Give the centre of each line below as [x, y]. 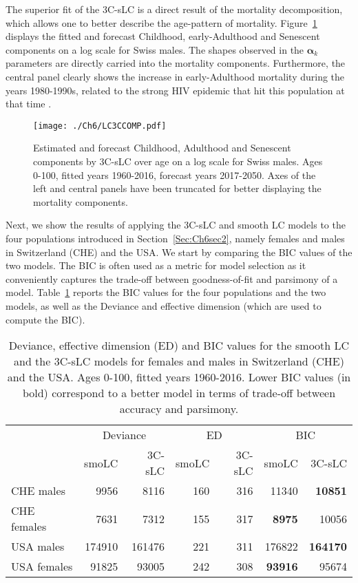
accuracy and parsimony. [179, 409]
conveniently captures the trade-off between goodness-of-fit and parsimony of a [172, 278]
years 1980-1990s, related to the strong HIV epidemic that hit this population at [175, 90]
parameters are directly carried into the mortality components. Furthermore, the [176, 63]
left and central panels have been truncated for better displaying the [177, 188]
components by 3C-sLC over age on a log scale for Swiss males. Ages [178, 161]
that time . [29, 104]
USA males [38, 547]
